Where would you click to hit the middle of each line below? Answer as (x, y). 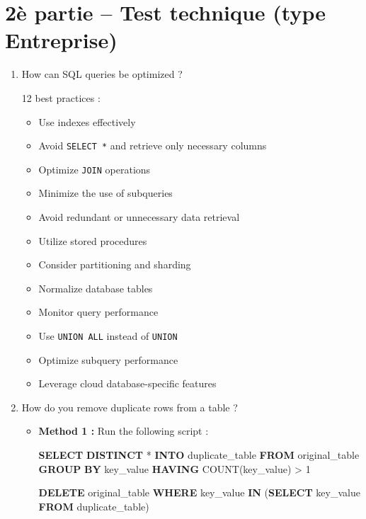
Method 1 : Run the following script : (124, 431)
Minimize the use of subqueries (105, 193)
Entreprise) (61, 40)
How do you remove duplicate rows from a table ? (130, 407)
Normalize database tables (96, 288)
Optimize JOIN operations (95, 169)
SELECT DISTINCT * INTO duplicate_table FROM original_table (199, 455)
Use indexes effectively (87, 121)
